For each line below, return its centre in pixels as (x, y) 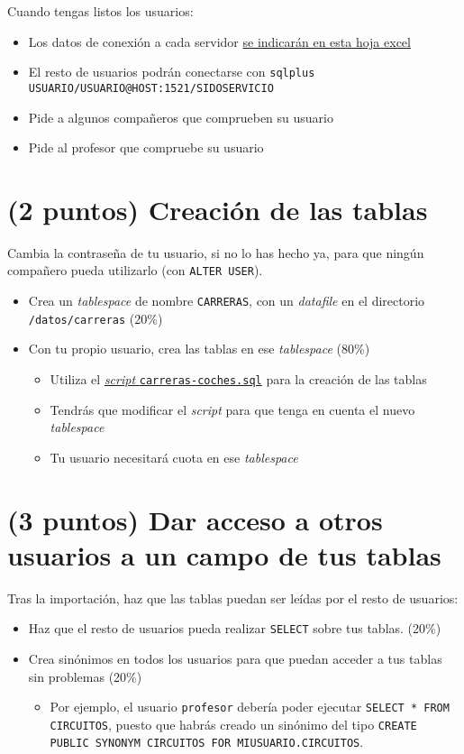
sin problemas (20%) (85, 676)
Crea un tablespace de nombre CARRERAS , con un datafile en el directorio (227, 301)
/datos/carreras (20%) (96, 318)
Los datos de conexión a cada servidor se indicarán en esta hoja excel (219, 41)
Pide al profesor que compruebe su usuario (146, 147)
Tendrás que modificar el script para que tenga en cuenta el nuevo (232, 409)
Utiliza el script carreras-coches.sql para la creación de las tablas (238, 378)
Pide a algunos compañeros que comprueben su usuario (181, 117)
